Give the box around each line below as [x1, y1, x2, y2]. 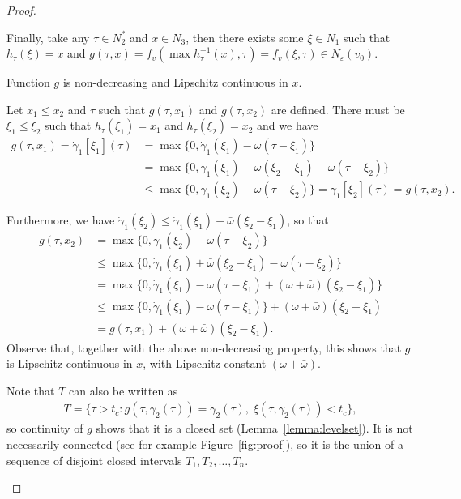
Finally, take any [6, 28, 90, 45]
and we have [257, 117, 318, 134]
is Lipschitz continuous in [6, 355, 133, 372]
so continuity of [6, 420, 83, 437]
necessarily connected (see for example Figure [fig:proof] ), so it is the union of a [6, 436, 403, 453]
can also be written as [69, 382, 178, 399]
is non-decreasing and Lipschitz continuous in [62, 74, 288, 91]
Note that [6, 382, 55, 399]
